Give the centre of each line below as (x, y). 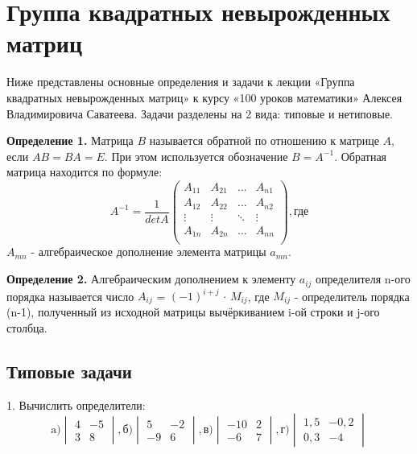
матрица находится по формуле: (85, 172)
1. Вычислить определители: (76, 404)
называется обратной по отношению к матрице (264, 140)
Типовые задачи (69, 371)
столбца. (27, 328)
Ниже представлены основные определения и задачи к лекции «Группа (181, 82)
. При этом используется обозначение (196, 156)
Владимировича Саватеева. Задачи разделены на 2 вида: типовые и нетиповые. (200, 113)
